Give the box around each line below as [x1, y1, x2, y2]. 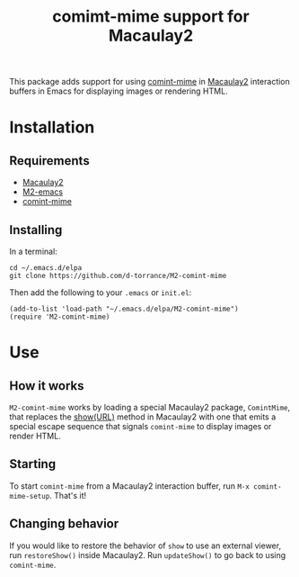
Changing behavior [9, 516, 119, 532]
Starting [9, 456, 57, 472]
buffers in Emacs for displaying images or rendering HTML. [9, 86, 228, 96]
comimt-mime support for [52, 6, 250, 27]
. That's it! [48, 490, 87, 500]
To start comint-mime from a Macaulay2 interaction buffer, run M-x [9, 480, 250, 491]
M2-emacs [22, 186, 64, 197]
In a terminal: [9, 246, 58, 257]
